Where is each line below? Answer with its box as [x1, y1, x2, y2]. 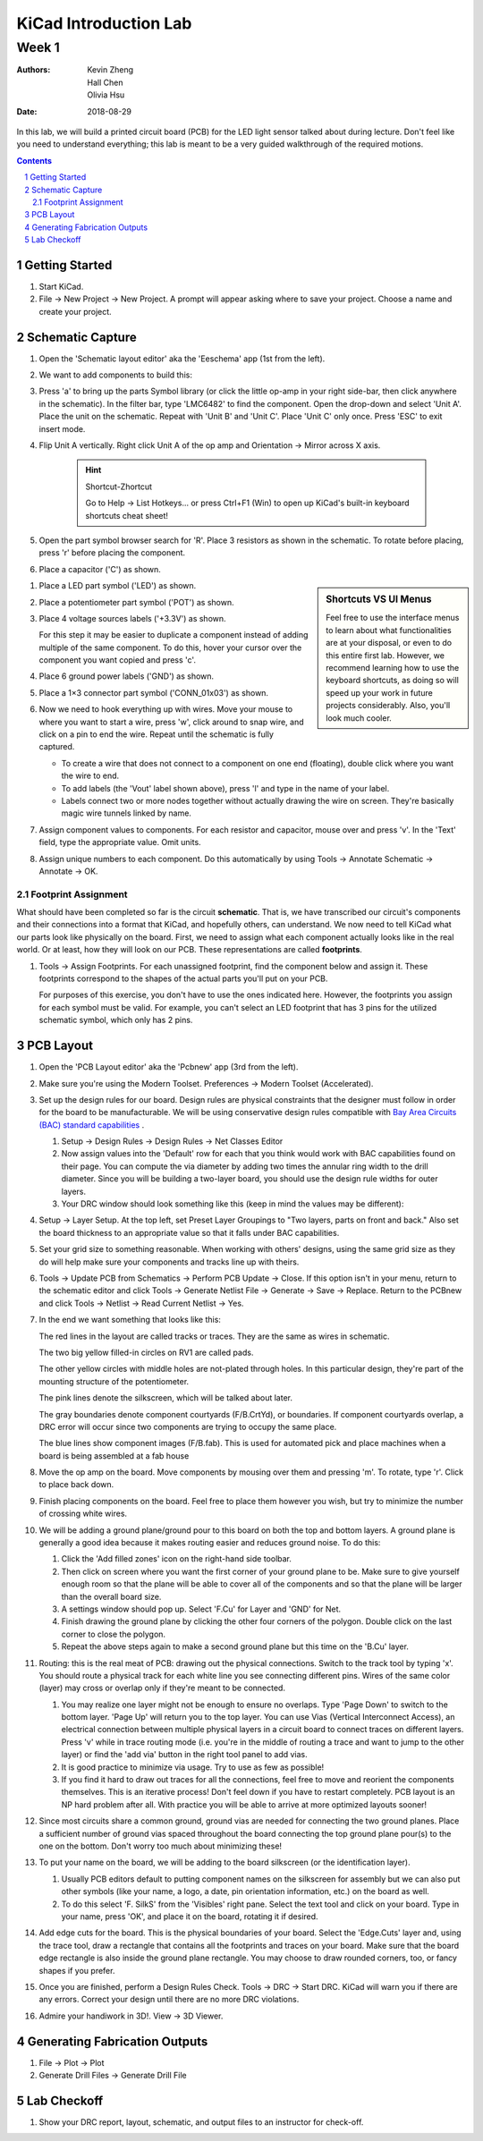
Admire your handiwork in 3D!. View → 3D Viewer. [38, 2010, 224, 2021]
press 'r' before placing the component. [38, 547, 186, 558]
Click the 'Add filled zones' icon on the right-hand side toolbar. [61, 1553, 292, 1564]
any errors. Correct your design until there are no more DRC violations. [38, 1994, 300, 2005]
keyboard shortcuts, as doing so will [326, 675, 460, 686]
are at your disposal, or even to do [326, 638, 452, 648]
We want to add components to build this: [38, 369, 192, 380]
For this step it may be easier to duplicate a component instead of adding [38, 630, 309, 640]
